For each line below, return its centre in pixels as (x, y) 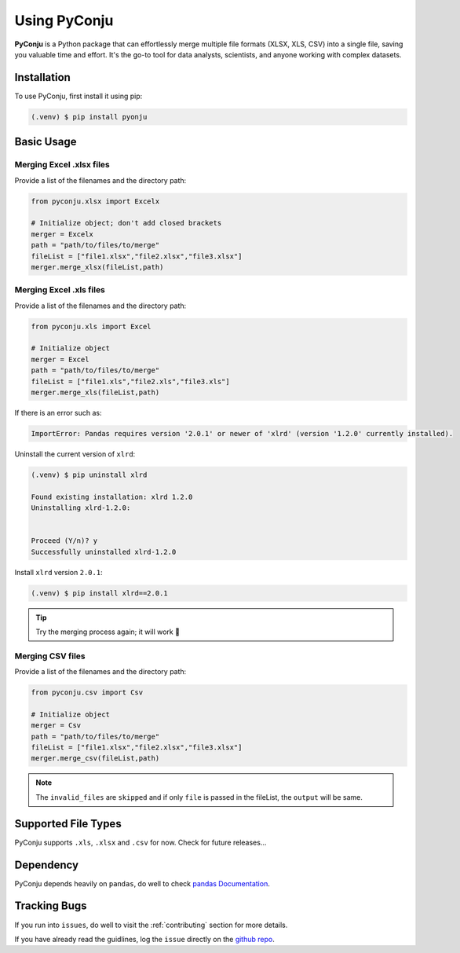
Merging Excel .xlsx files (62, 165)
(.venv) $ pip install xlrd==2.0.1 (99, 593)
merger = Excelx (62, 234)
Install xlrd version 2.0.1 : (58, 572)
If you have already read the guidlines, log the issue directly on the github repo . (144, 939)
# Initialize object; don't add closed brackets (126, 223)
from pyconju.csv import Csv (87, 693)
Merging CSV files (50, 656)
